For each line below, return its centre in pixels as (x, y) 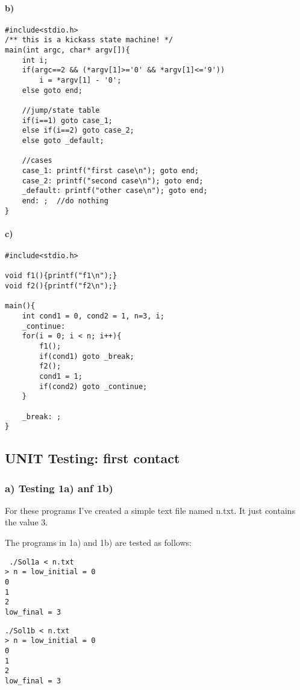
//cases (37, 161)
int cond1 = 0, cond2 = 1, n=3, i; (93, 316)
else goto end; (52, 90)
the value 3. (27, 522)
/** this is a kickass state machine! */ (89, 40)
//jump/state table (61, 111)
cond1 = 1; (61, 376)
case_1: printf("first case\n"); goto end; (111, 170)
